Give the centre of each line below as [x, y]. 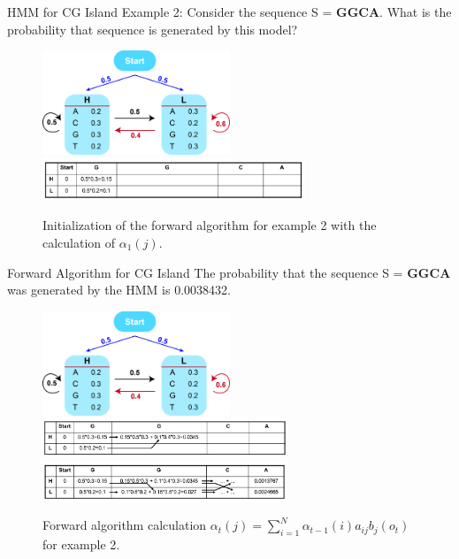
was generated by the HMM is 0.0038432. [119, 290]
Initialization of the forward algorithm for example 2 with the [210, 225]
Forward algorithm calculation [125, 525]
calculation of [79, 242]
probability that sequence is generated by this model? [153, 29]
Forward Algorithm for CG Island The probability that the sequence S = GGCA [229, 272]
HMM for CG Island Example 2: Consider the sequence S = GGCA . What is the [229, 11]
